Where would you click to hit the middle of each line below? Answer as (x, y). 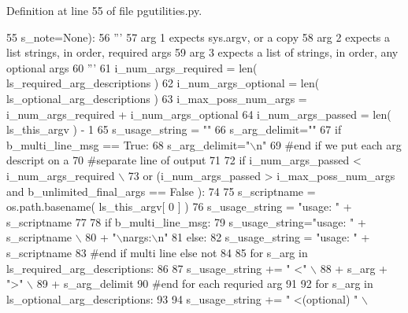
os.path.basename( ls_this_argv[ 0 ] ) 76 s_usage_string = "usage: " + (179, 206)
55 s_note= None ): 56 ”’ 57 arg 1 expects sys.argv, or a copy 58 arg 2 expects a (198, 37)
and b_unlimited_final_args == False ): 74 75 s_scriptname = (161, 191)
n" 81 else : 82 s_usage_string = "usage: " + (264, 237)
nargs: (137, 237)
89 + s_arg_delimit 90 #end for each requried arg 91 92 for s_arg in (205, 284)
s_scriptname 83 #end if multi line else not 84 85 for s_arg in (157, 252)
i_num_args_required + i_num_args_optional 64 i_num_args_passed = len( (199, 114)
